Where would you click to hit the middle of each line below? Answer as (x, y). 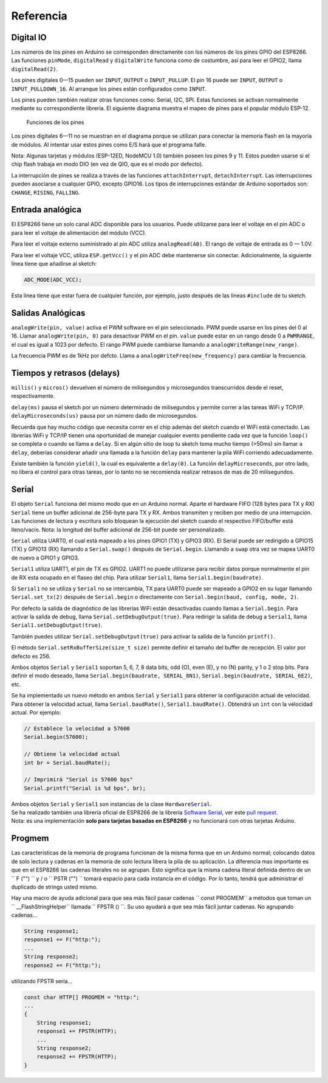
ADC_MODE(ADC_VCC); (53, 279)
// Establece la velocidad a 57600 (77, 728)
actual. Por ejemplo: (36, 712)
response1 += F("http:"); (63, 940)
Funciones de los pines (55, 122)
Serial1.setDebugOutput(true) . (57, 625)
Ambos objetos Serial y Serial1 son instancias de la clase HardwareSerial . (111, 804)
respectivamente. (33, 396)
